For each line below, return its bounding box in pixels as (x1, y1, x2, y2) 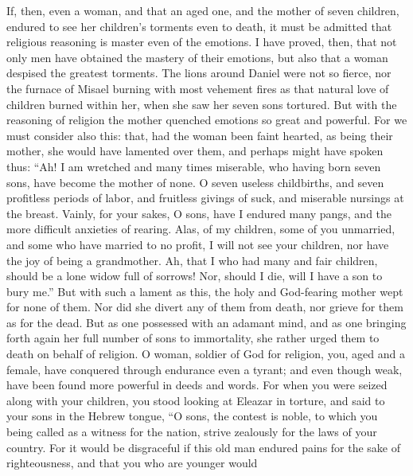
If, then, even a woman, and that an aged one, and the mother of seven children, (6, 2, 399, 18)
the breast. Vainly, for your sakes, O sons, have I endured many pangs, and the (6, 205, 392, 221)
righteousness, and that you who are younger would (6, 455, 258, 471)
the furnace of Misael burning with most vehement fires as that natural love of (6, 80, 389, 96)
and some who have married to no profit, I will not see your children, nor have (6, 236, 389, 252)
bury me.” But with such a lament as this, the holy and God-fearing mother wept (6, 283, 403, 299)
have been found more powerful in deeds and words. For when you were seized (6, 377, 388, 393)
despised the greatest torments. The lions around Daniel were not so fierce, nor (6, 64, 392, 81)
